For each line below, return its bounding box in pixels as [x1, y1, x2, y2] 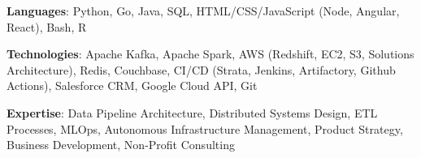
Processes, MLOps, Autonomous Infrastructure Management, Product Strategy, [7, 120, 403, 137]
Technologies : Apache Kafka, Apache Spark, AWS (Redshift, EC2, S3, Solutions [7, 45, 414, 62]
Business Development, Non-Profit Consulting [7, 136, 235, 153]
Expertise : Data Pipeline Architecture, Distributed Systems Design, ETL [7, 104, 378, 121]
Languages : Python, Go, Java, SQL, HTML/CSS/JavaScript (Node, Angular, [7, 2, 400, 19]
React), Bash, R [7, 18, 87, 35]
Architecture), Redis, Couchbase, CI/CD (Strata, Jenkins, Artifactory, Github [7, 61, 396, 78]
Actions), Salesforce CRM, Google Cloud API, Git [7, 77, 258, 94]
